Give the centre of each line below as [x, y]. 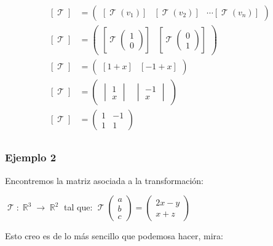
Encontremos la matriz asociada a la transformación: [104, 180]
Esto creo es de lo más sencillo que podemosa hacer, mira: [114, 236]
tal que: [78, 207]
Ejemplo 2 [31, 157]
